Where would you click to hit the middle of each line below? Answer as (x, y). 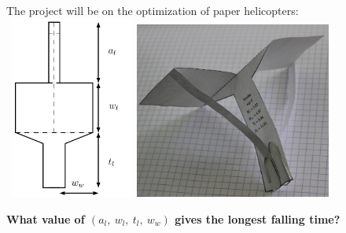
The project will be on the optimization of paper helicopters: (153, 10)
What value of (46, 218)
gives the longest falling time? (258, 218)
